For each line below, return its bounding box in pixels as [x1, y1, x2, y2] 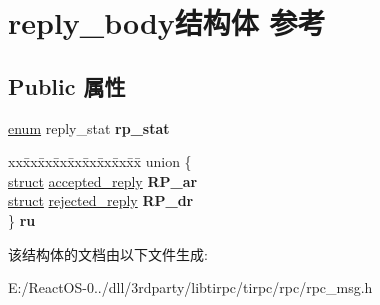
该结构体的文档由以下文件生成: [8, 243, 208, 264]
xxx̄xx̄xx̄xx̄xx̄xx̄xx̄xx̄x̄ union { [8, 151, 192, 172]
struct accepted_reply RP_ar [8, 170, 198, 191]
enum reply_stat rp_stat [8, 117, 170, 138]
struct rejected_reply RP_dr [8, 190, 194, 211]
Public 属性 [8, 70, 126, 101]
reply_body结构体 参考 [8, 2, 326, 43]
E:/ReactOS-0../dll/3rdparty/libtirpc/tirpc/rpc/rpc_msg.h [8, 277, 373, 298]
